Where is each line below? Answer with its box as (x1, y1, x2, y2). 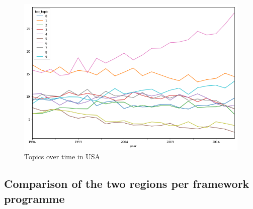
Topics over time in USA (24, 151, 100, 162)
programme (4, 190, 65, 206)
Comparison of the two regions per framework (4, 176, 249, 191)
